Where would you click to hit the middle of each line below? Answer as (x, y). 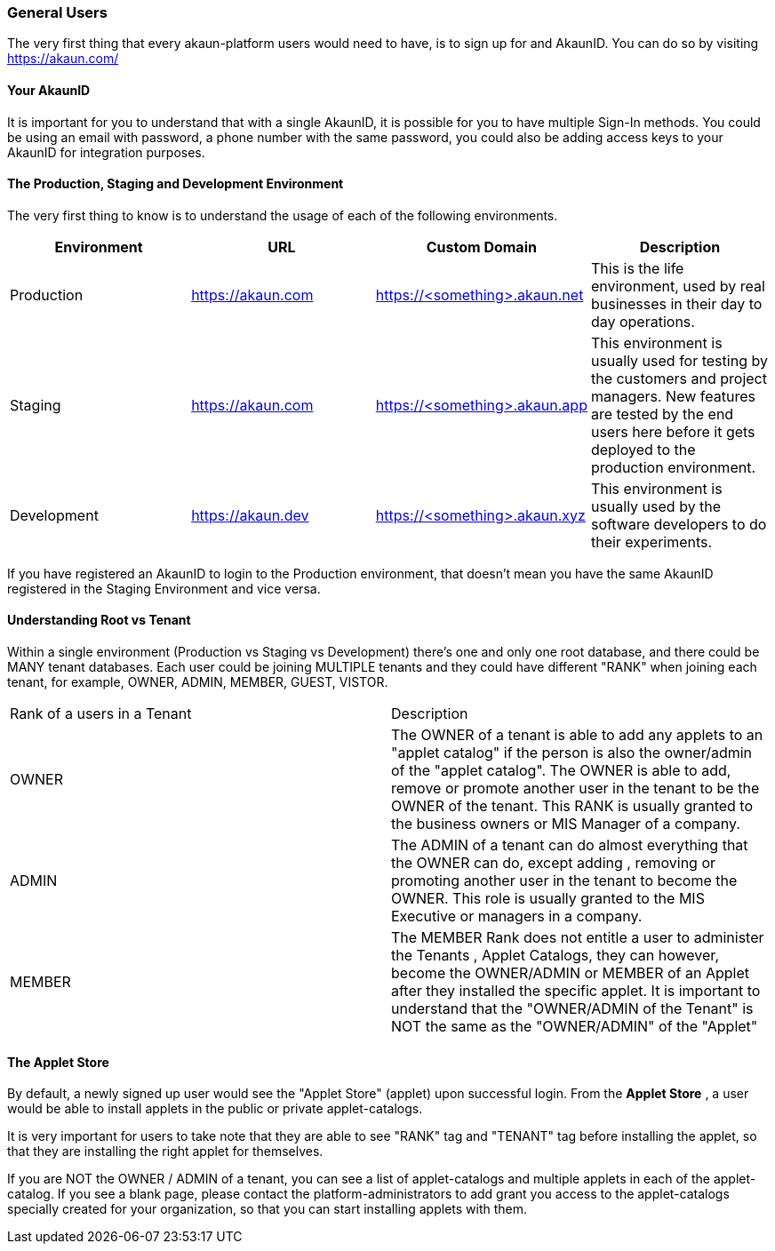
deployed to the (643, 449)
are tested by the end (662, 414)
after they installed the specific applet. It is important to (576, 991)
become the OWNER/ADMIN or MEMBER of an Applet (571, 973)
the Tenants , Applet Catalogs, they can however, (555, 956)
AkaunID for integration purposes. (106, 152)
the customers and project (679, 378)
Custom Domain (481, 247)
